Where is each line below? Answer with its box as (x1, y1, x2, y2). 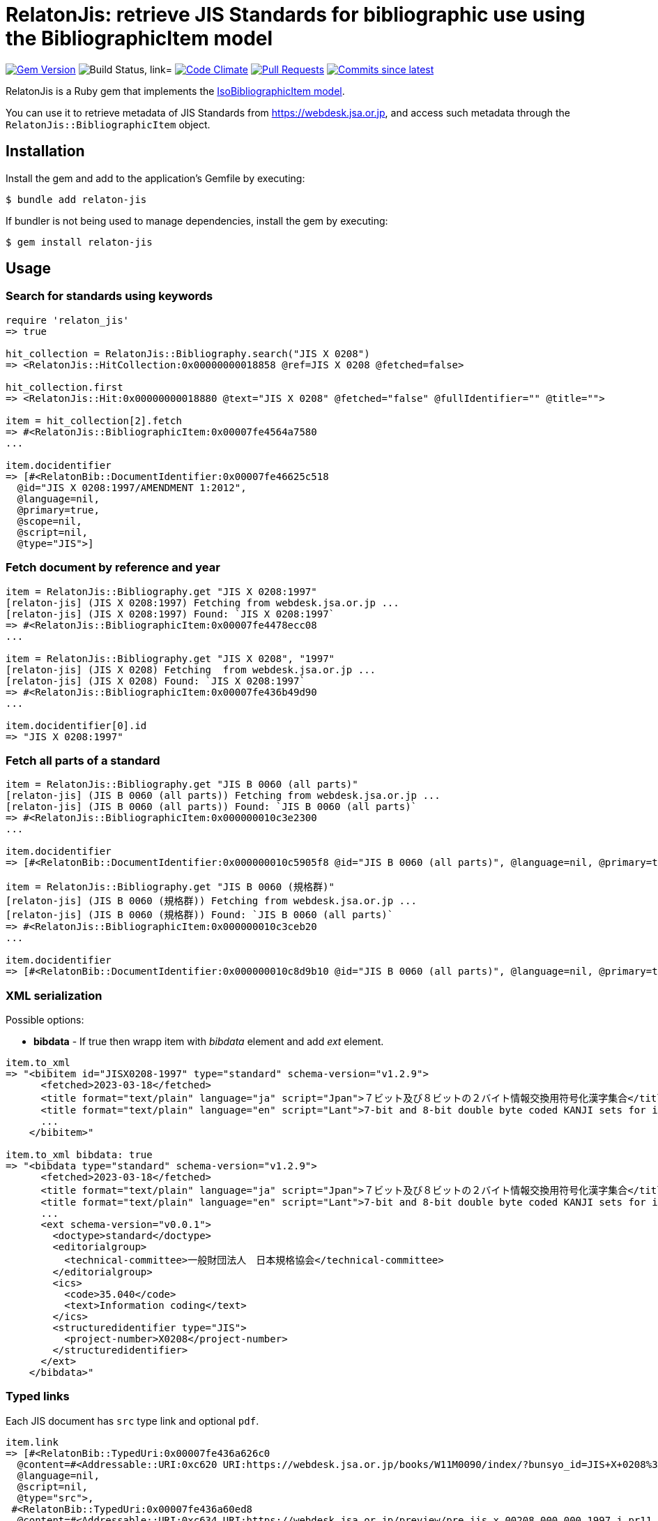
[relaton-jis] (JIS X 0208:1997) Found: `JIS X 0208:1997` (6, 608, 335, 620)
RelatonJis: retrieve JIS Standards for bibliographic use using (6, 3, 586, 27)
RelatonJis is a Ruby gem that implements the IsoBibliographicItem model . (6, 84, 345, 97)
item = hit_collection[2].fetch (6, 414, 182, 426)
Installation (6, 142, 85, 160)
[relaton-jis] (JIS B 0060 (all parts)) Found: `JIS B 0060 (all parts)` (6, 801, 418, 813)
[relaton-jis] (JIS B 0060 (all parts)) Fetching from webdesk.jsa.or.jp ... (6, 790, 441, 802)
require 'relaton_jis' (6, 314, 130, 326)
